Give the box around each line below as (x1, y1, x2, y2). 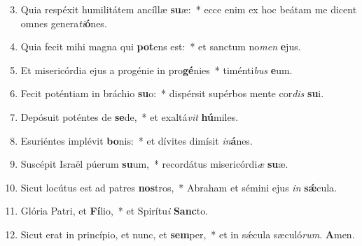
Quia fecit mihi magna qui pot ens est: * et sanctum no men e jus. (20, 39, 301, 54)
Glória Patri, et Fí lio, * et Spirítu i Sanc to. (20, 203, 209, 218)
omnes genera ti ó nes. (20, 15, 107, 30)
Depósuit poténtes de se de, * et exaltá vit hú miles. (20, 109, 239, 124)
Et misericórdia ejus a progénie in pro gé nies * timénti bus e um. (20, 62, 293, 77)
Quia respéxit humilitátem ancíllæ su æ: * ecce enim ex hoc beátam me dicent (20, 2, 357, 16)
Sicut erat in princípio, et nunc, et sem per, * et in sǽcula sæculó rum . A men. (20, 226, 355, 241)
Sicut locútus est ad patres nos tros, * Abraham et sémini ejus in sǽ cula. (20, 180, 337, 194)
